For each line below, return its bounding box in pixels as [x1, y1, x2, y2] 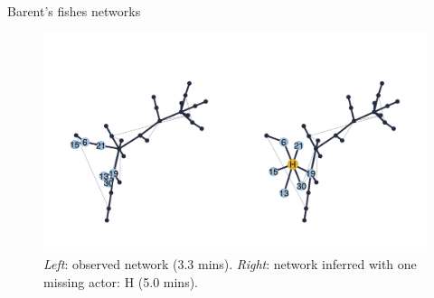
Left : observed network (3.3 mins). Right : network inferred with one [43, 255, 417, 274]
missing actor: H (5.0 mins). [43, 273, 198, 291]
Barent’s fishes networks [7, 2, 141, 20]
